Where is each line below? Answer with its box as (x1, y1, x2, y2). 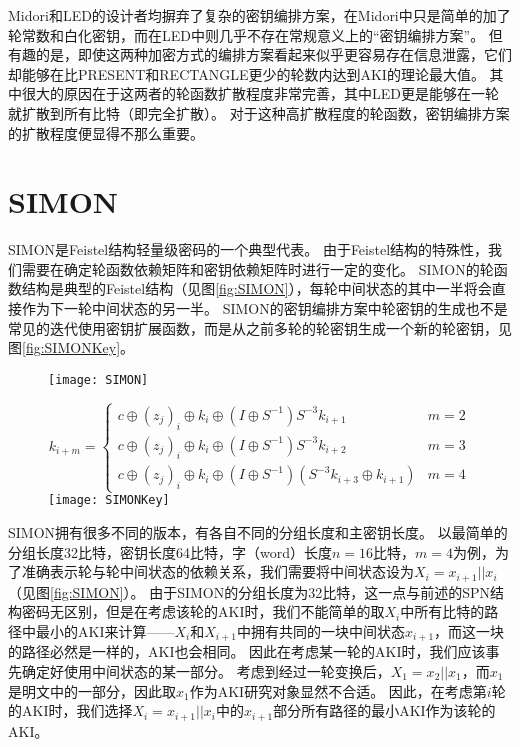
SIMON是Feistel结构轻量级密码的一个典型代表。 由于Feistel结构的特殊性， (8, 239, 489, 260)
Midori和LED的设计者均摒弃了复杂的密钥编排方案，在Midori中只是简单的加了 (8, 5, 511, 25)
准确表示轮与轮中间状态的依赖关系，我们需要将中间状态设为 (21, 561, 414, 582)
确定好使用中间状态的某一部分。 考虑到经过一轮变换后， (21, 661, 391, 682)
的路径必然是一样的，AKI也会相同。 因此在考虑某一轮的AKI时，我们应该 (8, 641, 486, 662)
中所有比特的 (400, 601, 485, 622)
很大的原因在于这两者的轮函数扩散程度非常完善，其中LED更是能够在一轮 (21, 83, 499, 104)
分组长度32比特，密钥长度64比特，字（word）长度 (8, 541, 332, 562)
